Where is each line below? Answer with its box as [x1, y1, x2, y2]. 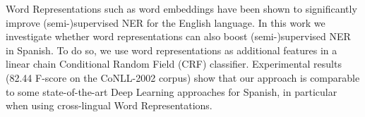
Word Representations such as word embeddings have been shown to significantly [6, 1, 357, 16]
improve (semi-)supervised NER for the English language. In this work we [6, 15, 325, 30]
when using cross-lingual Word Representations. [6, 98, 213, 113]
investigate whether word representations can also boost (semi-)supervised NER [6, 29, 351, 44]
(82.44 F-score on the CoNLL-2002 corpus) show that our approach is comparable [6, 70, 360, 85]
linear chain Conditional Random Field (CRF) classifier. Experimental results [6, 56, 342, 71]
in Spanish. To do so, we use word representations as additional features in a [6, 42, 337, 57]
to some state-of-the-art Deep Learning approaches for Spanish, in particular [6, 84, 337, 99]
